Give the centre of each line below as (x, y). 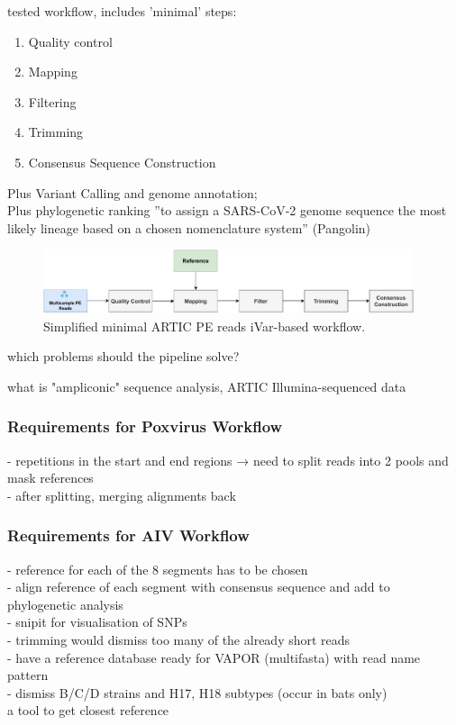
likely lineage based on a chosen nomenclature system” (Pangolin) (189, 227)
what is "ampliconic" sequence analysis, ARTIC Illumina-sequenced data (207, 386)
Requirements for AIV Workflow (128, 535)
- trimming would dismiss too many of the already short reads (179, 639)
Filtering (52, 101)
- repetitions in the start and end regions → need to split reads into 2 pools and (228, 460)
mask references (50, 478)
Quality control (70, 41)
